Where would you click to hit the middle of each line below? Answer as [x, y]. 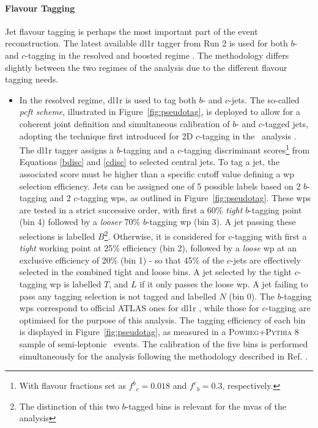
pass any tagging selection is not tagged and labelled [118, 296]
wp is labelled [76, 283]
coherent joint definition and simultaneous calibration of [124, 123]
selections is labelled [57, 236]
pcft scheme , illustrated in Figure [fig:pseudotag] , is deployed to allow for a [160, 112]
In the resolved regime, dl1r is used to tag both [108, 99]
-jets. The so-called [264, 99]
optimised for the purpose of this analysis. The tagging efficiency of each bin [162, 319]
